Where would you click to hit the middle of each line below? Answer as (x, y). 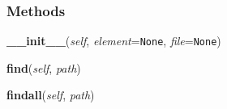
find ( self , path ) (44, 67)
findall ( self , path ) (51, 95)
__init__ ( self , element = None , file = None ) (114, 41)
